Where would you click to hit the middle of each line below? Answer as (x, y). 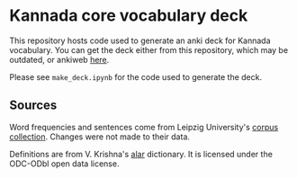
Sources (33, 106)
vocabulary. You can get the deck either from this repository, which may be (149, 49)
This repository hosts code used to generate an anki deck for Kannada (140, 40)
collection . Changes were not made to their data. (100, 137)
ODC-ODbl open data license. (64, 164)
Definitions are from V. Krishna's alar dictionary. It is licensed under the (141, 154)
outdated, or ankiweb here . (59, 59)
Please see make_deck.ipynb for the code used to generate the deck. (136, 76)
